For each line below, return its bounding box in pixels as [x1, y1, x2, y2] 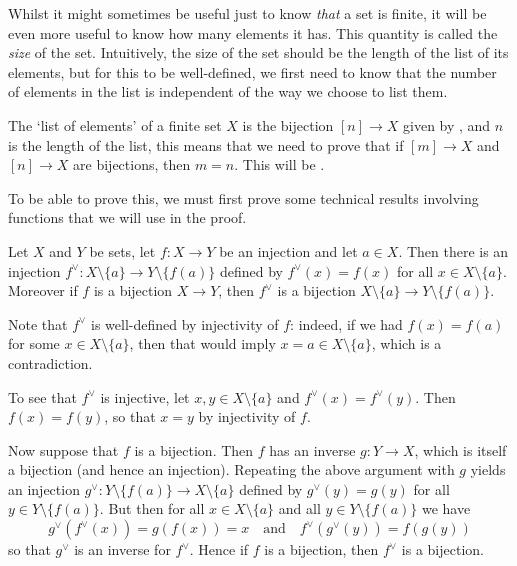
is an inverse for [74, 539, 171, 560]
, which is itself [414, 439, 507, 460]
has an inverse [269, 439, 356, 460]
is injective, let [100, 386, 190, 407]
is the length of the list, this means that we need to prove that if [8, 134, 404, 155]
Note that [8, 313, 68, 334]
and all [278, 498, 321, 519]
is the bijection [242, 114, 334, 135]
